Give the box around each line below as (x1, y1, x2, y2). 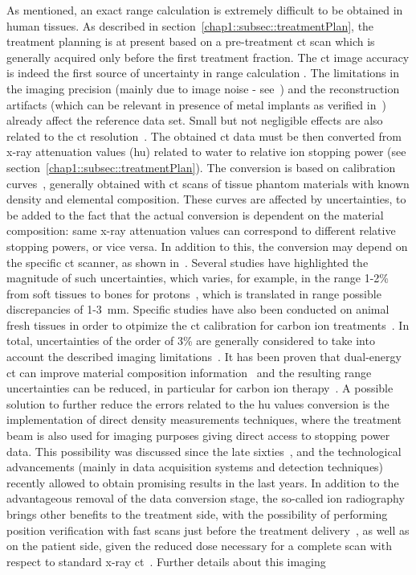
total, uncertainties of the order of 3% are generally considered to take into (6, 332, 375, 349)
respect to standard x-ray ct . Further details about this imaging (6, 552, 326, 569)
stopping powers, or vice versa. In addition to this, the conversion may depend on (6, 237, 408, 254)
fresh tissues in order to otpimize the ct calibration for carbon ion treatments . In (6, 316, 410, 333)
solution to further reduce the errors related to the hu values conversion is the (6, 395, 389, 412)
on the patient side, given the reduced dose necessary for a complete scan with (6, 537, 392, 554)
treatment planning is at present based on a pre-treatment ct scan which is (6, 33, 375, 50)
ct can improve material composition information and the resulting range (6, 363, 372, 380)
